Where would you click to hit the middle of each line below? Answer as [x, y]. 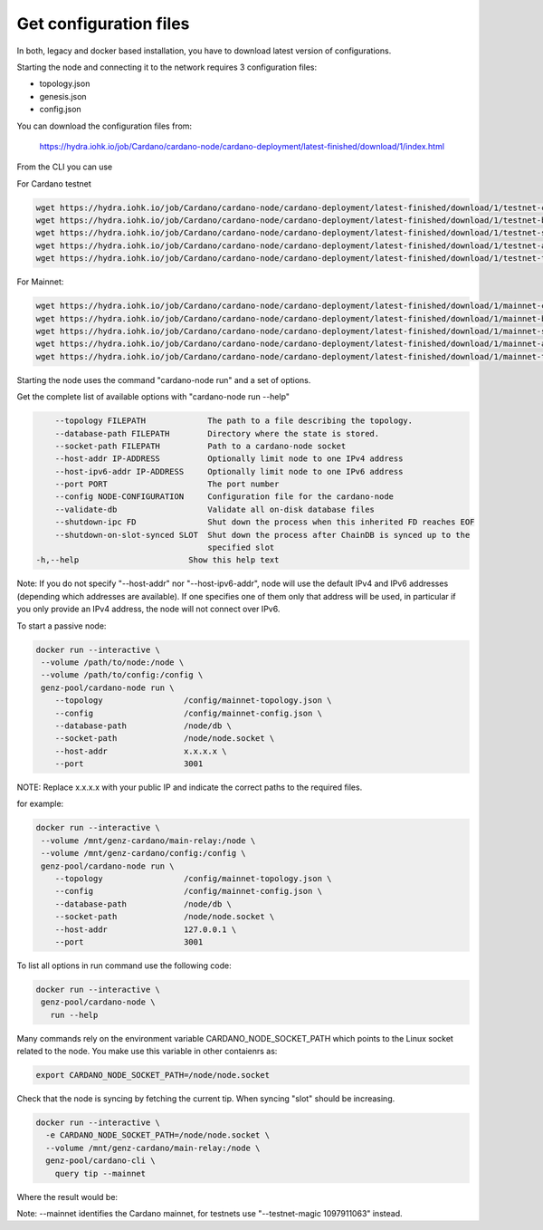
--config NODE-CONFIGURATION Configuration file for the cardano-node [224, 497]
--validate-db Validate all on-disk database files [215, 509]
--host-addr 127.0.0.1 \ [146, 929]
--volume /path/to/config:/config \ [122, 675]
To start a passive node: [62, 626]
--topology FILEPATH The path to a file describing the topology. [234, 421]
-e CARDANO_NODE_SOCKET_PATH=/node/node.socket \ [158, 1135]
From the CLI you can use [65, 167]
